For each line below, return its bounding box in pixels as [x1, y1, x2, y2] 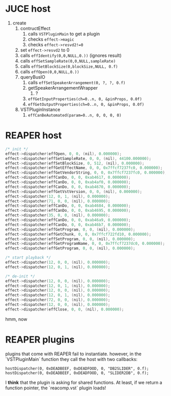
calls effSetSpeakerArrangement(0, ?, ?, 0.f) [27, 79, 126, 86]
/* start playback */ [5, 255, 51, 260]
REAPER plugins [5, 334, 75, 345]
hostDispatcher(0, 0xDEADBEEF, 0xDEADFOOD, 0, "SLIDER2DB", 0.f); [5, 370, 149, 376]
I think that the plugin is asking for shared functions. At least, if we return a [5, 379, 162, 385]
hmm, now [5, 316, 27, 322]
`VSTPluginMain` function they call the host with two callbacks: [5, 356, 138, 362]
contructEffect [20, 25, 51, 31]
